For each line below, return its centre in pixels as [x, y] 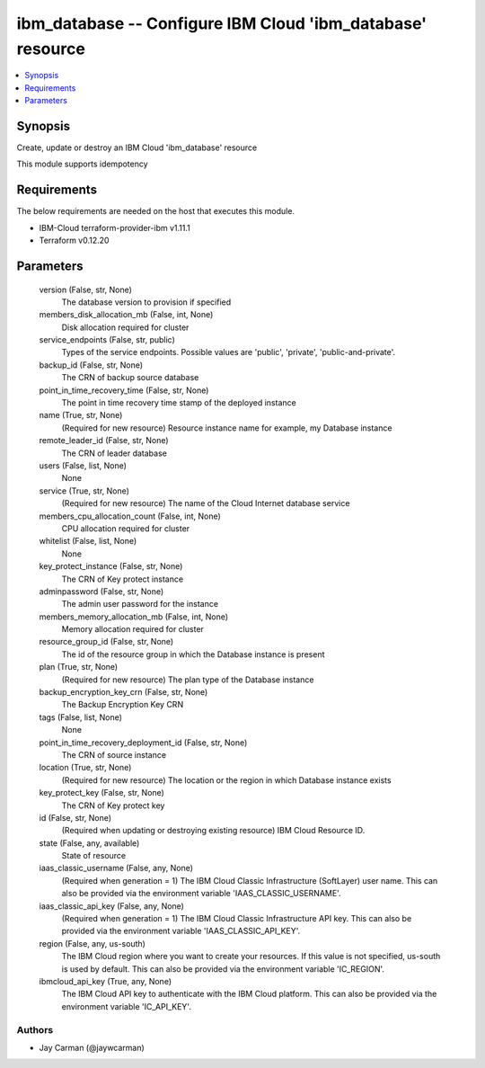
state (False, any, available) [89, 843]
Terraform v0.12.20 [74, 240]
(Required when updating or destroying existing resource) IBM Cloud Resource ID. [213, 831]
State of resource [94, 856]
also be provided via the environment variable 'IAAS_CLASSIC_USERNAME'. [201, 894]
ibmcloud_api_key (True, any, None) [106, 981]
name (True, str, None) [81, 415]
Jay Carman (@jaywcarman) [92, 1047]
